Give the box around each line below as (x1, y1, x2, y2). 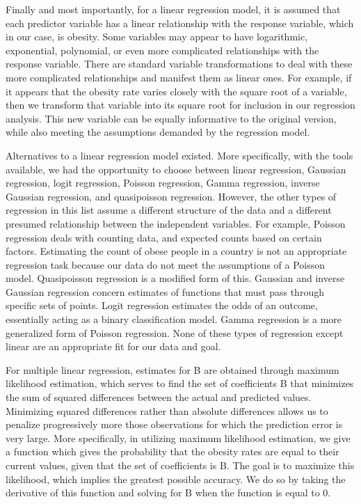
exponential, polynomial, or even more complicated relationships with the (6, 42, 319, 57)
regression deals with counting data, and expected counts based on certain (6, 230, 322, 244)
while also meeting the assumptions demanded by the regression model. (6, 125, 310, 139)
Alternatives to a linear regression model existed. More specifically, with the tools (6, 148, 353, 162)
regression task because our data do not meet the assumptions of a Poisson (6, 257, 326, 271)
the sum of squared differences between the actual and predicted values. (6, 390, 312, 404)
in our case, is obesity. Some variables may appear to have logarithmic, (6, 29, 308, 44)
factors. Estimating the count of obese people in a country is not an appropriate (6, 244, 347, 258)
